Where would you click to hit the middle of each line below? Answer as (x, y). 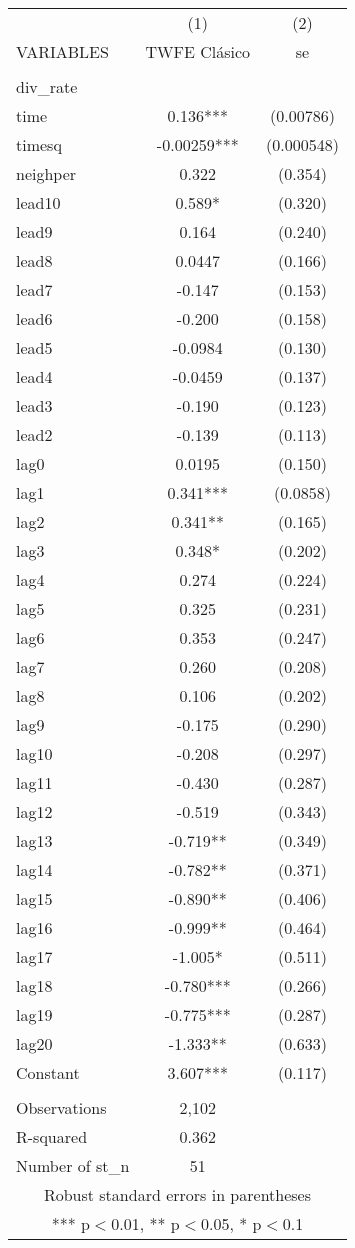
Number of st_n (73, 1165)
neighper (46, 173)
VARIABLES (62, 51)
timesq (39, 144)
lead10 (38, 202)
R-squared (52, 1136)
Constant (48, 1072)
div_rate (47, 86)
